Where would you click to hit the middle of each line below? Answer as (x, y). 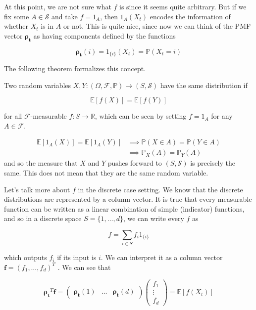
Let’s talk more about (37, 189)
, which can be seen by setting (141, 116)
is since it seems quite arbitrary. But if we (183, 6)
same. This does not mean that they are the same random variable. (106, 173)
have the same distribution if (204, 85)
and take (64, 16)
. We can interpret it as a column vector (162, 257)
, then (109, 16)
